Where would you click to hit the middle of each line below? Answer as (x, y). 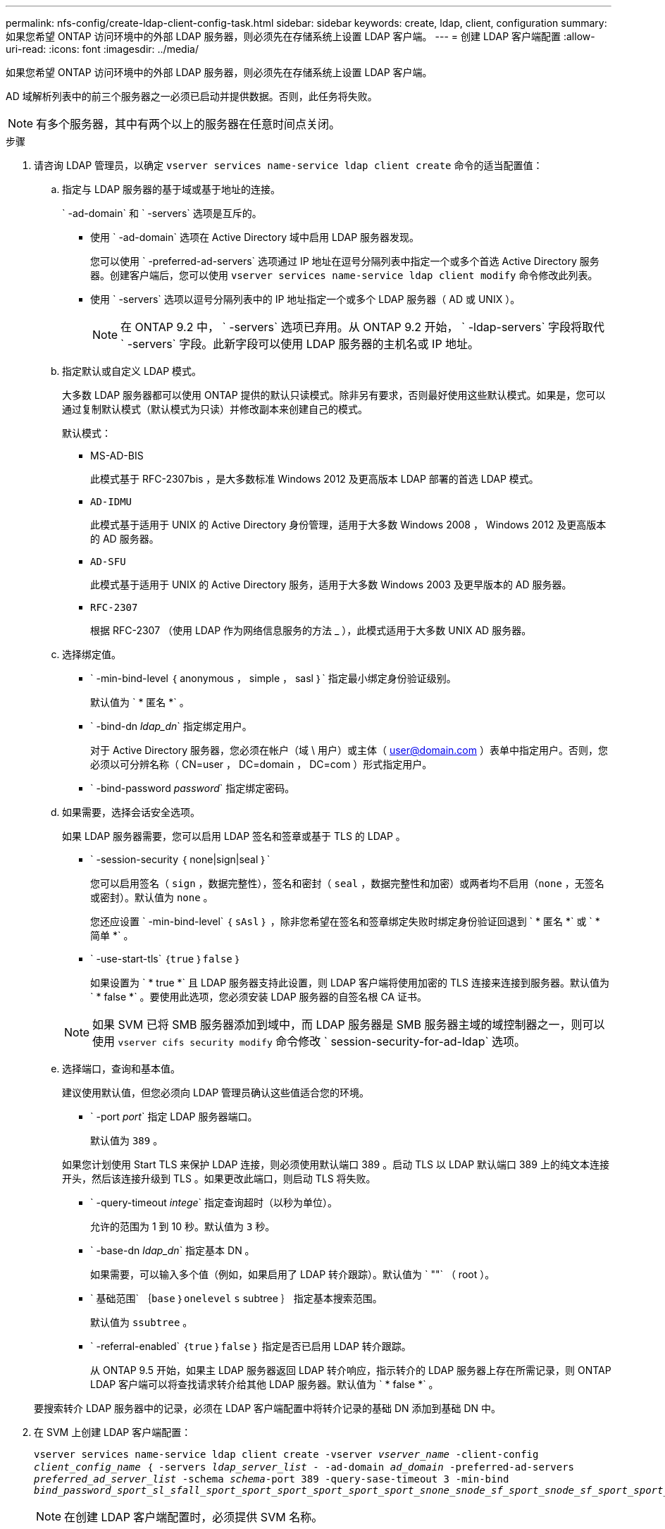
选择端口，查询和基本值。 (121, 1069)
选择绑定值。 (92, 654)
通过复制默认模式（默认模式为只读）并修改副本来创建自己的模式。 (215, 409)
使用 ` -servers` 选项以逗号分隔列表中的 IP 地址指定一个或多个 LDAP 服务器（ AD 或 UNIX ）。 (305, 299)
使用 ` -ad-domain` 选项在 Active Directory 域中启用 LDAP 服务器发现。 (255, 237)
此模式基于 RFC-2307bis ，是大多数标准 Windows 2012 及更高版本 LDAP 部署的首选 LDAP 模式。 (315, 479)
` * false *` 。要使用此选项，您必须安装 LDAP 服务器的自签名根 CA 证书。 (259, 997)
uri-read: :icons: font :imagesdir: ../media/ (102, 49)
